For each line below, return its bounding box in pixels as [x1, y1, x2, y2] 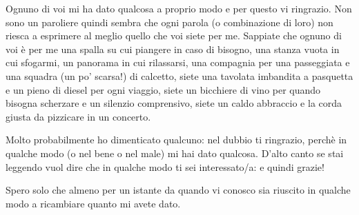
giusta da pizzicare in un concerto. [6, 109, 151, 123]
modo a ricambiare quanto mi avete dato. [6, 196, 181, 210]
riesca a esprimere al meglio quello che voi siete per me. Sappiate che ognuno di [6, 28, 342, 43]
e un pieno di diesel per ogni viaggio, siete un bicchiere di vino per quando [6, 82, 321, 96]
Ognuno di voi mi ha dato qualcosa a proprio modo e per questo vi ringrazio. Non [6, 1, 352, 15]
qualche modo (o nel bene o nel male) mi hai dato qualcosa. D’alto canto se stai [6, 145, 344, 160]
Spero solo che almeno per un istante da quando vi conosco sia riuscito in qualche [6, 183, 351, 197]
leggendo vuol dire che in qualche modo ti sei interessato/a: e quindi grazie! [6, 159, 324, 174]
